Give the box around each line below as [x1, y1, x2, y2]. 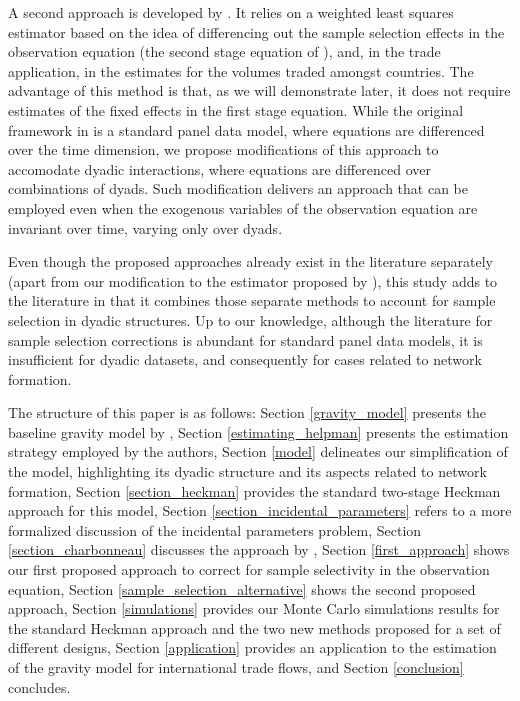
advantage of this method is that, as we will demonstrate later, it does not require [8, 80, 511, 101]
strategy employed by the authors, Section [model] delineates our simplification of [8, 441, 508, 462]
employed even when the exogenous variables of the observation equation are [8, 197, 478, 218]
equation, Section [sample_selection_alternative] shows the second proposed [8, 578, 476, 599]
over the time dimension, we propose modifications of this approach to [8, 139, 439, 160]
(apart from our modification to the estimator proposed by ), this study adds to [8, 270, 498, 291]
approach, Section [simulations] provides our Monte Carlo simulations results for [8, 598, 500, 619]
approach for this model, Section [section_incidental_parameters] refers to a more [8, 500, 512, 521]
